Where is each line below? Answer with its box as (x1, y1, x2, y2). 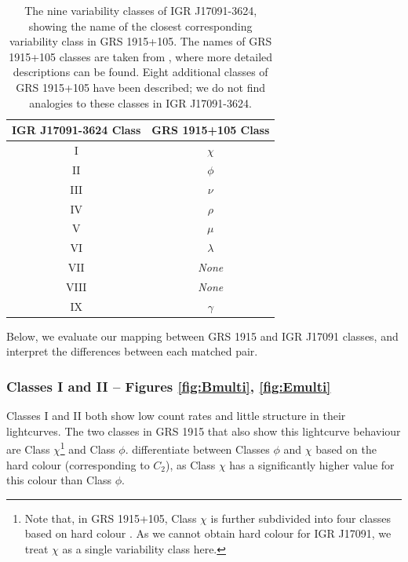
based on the (315, 441, 377, 458)
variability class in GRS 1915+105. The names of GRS (9, 33, 272, 49)
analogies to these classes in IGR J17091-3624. (29, 94, 252, 111)
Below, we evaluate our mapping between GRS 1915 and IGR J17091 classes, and (6, 327, 399, 344)
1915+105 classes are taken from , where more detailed (9, 48, 273, 64)
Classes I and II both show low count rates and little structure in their (6, 407, 346, 424)
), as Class (166, 456, 216, 473)
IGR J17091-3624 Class (12, 122, 141, 138)
